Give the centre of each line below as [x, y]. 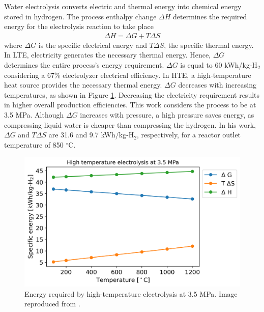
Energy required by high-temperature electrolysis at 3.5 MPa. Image [131, 293]
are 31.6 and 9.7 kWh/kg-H [91, 135]
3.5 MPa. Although [34, 114]
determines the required [210, 16]
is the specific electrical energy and [93, 45]
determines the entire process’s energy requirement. [84, 65]
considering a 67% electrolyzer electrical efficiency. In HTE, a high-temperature [128, 75]
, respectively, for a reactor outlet [189, 135]
